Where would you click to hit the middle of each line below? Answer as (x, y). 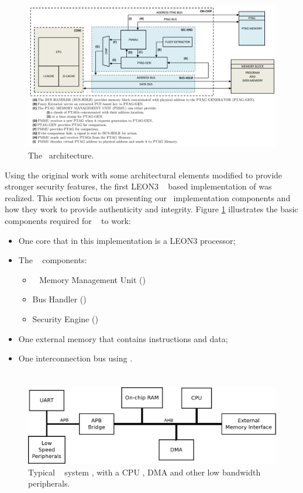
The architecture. (61, 155)
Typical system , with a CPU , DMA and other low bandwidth (144, 472)
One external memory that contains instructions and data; (123, 338)
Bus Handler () (59, 299)
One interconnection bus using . (75, 358)
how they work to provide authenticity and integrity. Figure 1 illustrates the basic (151, 209)
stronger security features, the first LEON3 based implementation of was (138, 186)
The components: (53, 260)
